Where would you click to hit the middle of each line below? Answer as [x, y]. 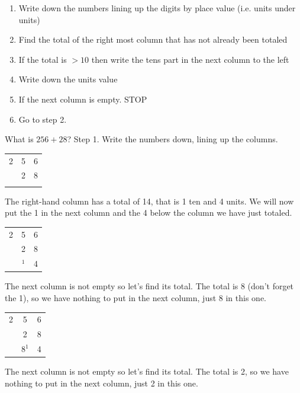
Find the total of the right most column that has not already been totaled [153, 39]
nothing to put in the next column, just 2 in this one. [101, 383]
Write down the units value [68, 79]
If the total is [43, 59]
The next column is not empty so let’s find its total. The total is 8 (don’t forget [149, 286]
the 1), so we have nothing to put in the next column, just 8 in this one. [136, 298]
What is [19, 139]
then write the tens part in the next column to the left [190, 59]
